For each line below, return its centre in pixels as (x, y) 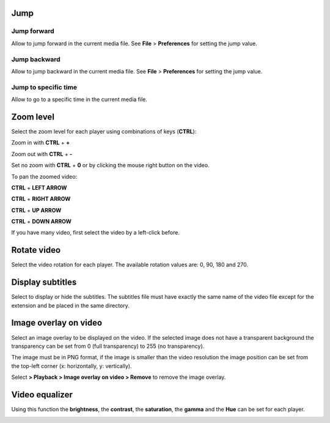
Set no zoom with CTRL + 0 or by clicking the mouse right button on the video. (111, 165)
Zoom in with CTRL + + (41, 143)
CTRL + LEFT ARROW (39, 187)
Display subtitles (44, 283)
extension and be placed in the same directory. (70, 305)
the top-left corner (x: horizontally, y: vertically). (71, 366)
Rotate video (36, 250)
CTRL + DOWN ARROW (41, 222)
